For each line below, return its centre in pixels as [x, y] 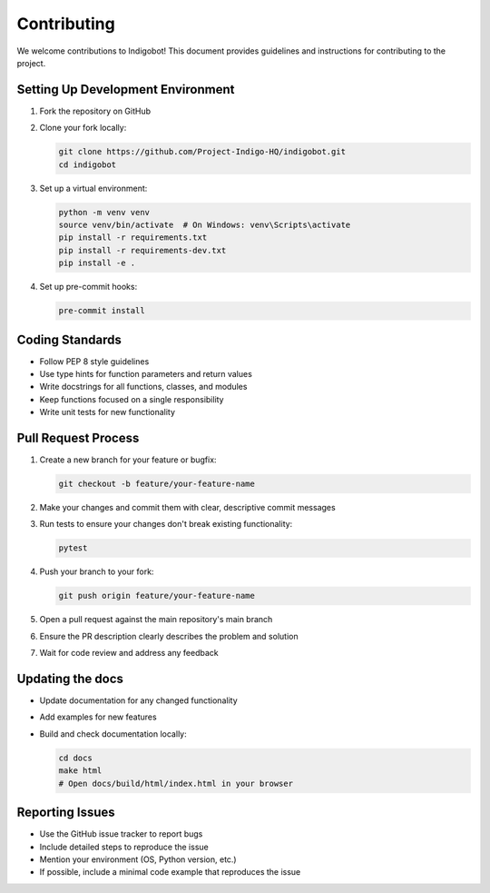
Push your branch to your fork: [97, 571]
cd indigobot [88, 164]
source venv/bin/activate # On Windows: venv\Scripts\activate [205, 224]
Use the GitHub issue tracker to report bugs [121, 834]
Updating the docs [70, 678]
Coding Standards [69, 339]
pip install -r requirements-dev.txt [142, 250]
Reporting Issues [66, 813]
